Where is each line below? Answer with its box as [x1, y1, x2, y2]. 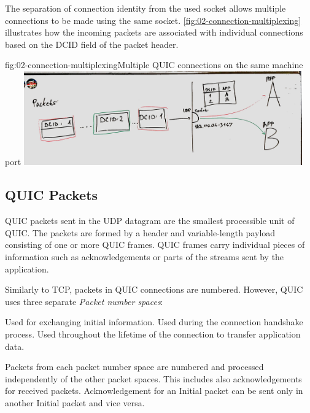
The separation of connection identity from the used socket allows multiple [5, 2, 286, 14]
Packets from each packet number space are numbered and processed [5, 360, 264, 373]
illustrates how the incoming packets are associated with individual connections [5, 26, 303, 39]
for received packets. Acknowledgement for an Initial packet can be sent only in [5, 384, 303, 397]
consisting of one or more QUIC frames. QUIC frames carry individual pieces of [5, 238, 305, 251]
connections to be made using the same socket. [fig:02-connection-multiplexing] [5, 14, 301, 26]
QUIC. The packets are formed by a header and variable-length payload [5, 226, 276, 239]
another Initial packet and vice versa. [5, 396, 145, 409]
